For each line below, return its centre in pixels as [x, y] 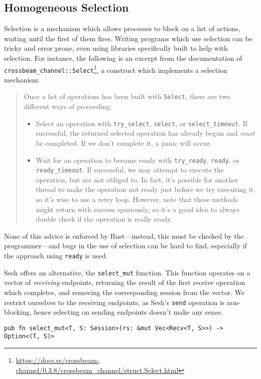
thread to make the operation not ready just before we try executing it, [146, 189]
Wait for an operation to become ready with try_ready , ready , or [138, 160]
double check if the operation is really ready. [104, 219]
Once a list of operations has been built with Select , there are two [127, 96]
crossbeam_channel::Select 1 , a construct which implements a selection [116, 69]
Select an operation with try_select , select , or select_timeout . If [142, 123]
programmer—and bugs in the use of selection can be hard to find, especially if [125, 246]
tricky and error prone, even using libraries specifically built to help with [116, 48]
